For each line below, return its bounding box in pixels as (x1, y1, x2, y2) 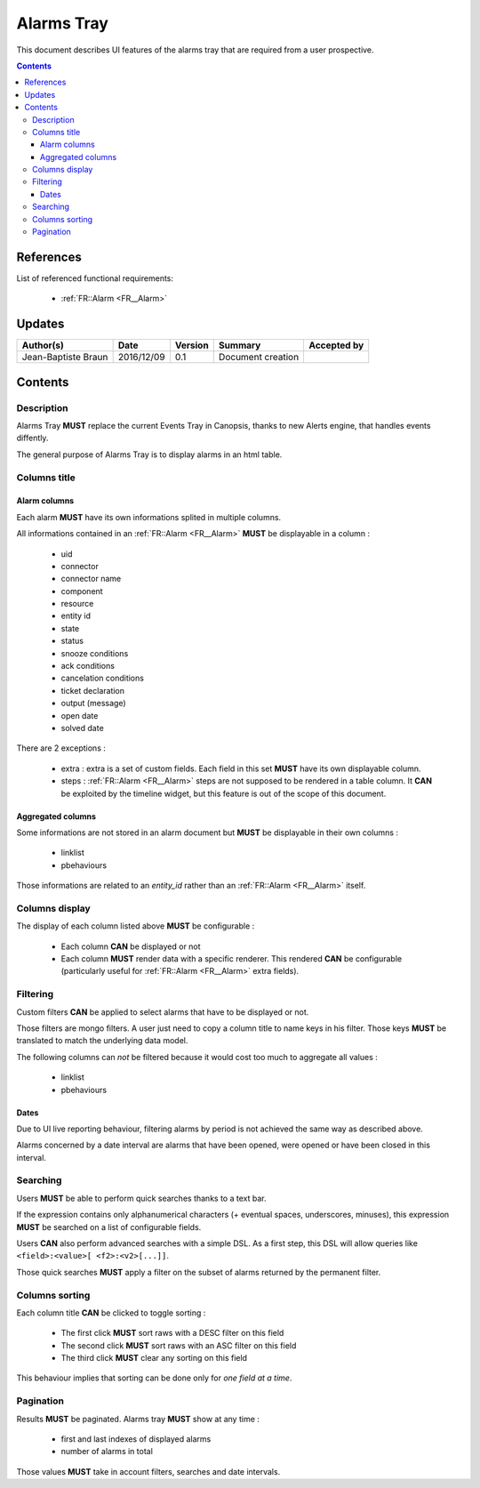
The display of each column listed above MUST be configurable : (16, 921, 255, 931)
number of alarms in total (60, 1446, 153, 1457)
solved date (60, 722, 104, 733)
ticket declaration (60, 685, 124, 696)
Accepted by (308, 339, 364, 351)
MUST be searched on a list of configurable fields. (16, 1221, 202, 1232)
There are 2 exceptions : (16, 743, 106, 753)
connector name (60, 574, 122, 584)
